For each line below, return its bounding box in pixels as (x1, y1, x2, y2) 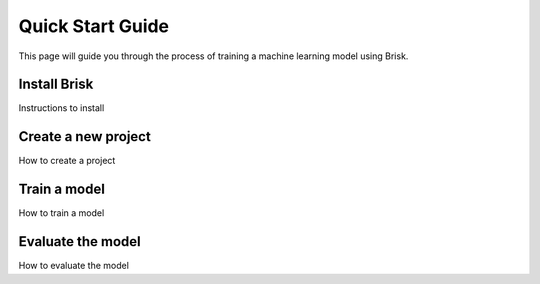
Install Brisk (18, 76, 94, 93)
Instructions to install (18, 102, 105, 114)
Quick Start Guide (18, 15, 170, 37)
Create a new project (18, 128, 152, 145)
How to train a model (18, 207, 105, 219)
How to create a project (18, 155, 116, 167)
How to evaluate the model (18, 260, 130, 272)
